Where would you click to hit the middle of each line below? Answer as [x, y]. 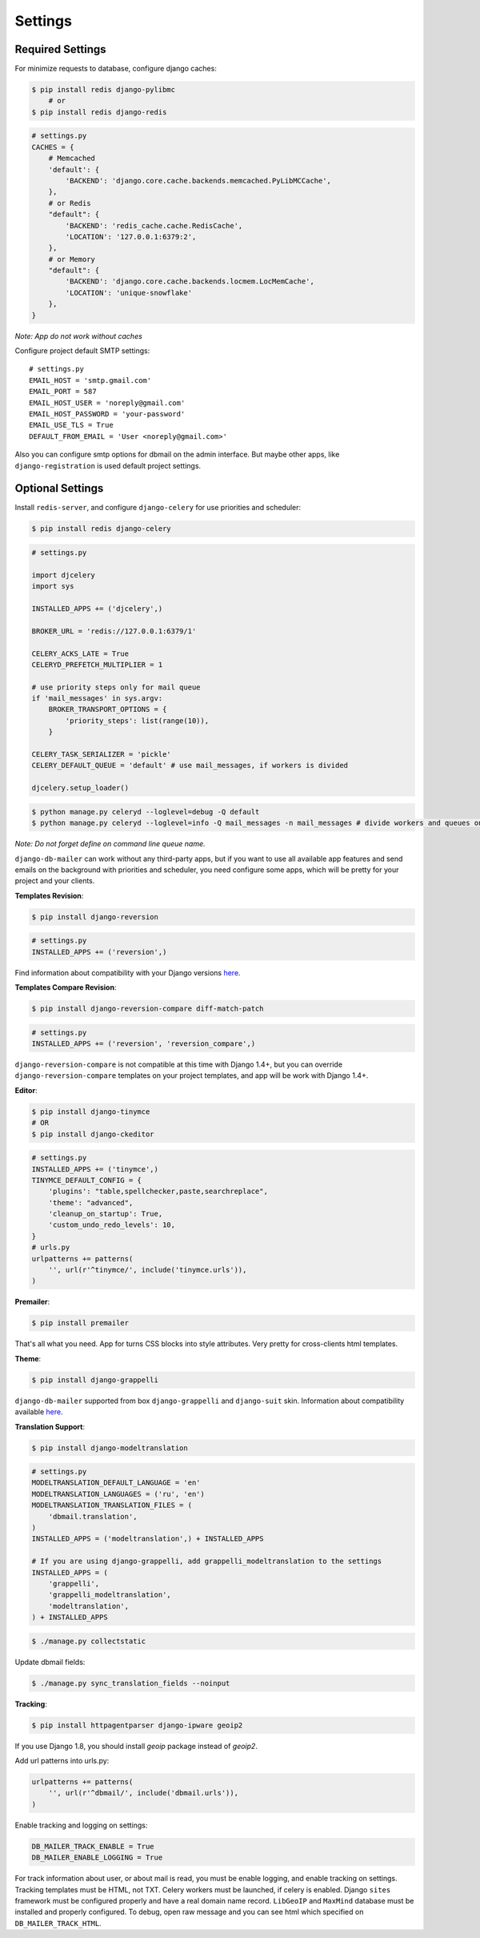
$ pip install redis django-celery [101, 529]
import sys [53, 586]
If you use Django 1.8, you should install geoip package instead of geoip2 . [136, 1746]
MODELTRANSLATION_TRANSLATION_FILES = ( [112, 1505]
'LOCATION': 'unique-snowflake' [128, 293]
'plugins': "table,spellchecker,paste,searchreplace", [158, 1192]
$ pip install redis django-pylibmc [104, 90]
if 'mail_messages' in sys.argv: [97, 698]
